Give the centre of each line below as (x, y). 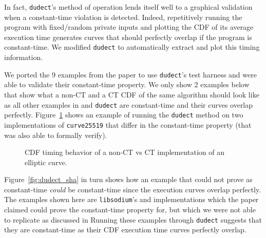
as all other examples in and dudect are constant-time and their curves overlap (129, 104)
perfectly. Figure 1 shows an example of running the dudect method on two (124, 115)
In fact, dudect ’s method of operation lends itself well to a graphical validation (128, 7)
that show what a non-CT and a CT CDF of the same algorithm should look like (132, 94)
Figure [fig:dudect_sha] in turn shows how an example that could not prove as (128, 179)
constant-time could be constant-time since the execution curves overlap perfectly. (133, 189)
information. (24, 57)
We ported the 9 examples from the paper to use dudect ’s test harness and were (130, 74)
